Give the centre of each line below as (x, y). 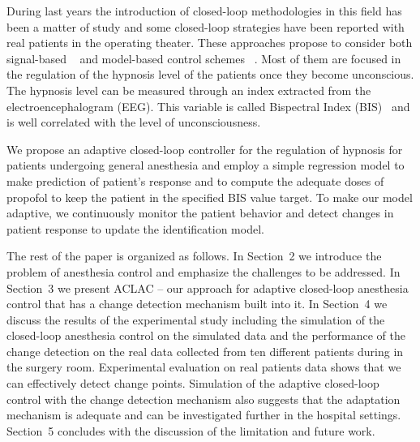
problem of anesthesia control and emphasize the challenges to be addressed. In (204, 271)
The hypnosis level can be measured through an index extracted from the (189, 90)
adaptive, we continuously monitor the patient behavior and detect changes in (200, 213)
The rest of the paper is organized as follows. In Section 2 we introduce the (194, 256)
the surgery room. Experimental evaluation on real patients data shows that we (204, 367)
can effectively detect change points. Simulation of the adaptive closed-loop (193, 383)
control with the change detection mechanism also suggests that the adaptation (204, 399)
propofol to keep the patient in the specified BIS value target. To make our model (210, 197)
